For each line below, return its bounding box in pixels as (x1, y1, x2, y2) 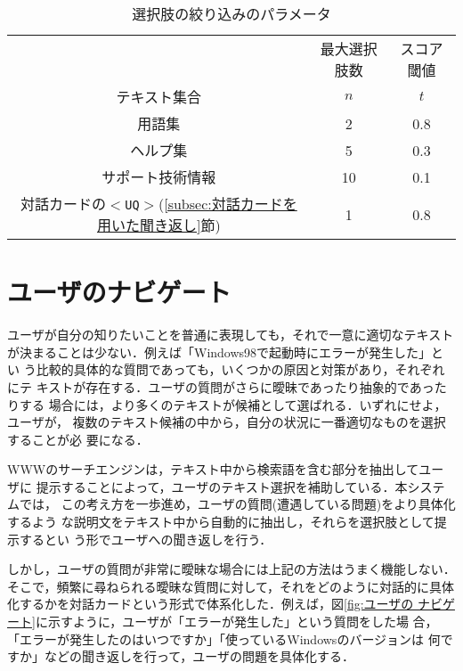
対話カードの (20, 193, 106, 214)
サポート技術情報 (102, 167, 216, 187)
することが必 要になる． (7, 430, 149, 448)
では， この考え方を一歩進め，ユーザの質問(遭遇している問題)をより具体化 (19, 495, 456, 513)
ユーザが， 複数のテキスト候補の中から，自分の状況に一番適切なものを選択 (7, 413, 446, 431)
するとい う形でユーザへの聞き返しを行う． (19, 529, 272, 548)
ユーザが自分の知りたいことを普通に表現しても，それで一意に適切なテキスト (7, 325, 454, 344)
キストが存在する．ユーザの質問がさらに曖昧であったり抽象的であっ (36, 377, 435, 396)
